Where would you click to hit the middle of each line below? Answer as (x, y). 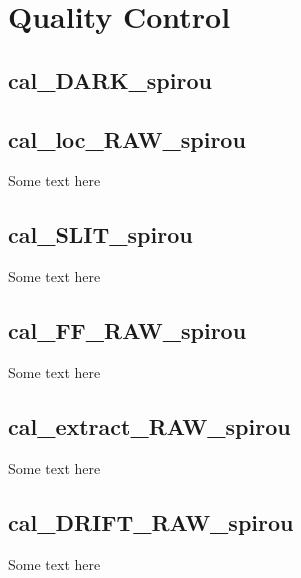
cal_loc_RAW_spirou (127, 138)
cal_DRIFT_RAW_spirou (151, 521)
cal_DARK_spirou (110, 79)
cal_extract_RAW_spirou (149, 425)
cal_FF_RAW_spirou (127, 330)
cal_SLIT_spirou (100, 234)
